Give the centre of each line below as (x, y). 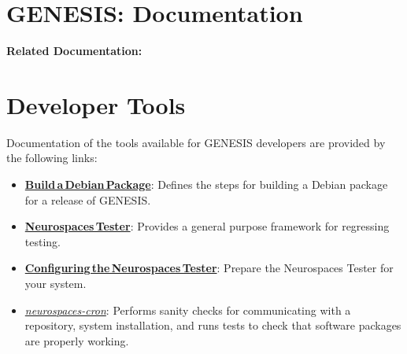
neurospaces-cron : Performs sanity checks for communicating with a (188, 310)
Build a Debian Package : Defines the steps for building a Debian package (206, 184)
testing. (43, 241)
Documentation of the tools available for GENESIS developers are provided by (196, 142)
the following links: (52, 158)
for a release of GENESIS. (88, 199)
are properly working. (77, 340)
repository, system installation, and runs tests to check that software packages (213, 325)
